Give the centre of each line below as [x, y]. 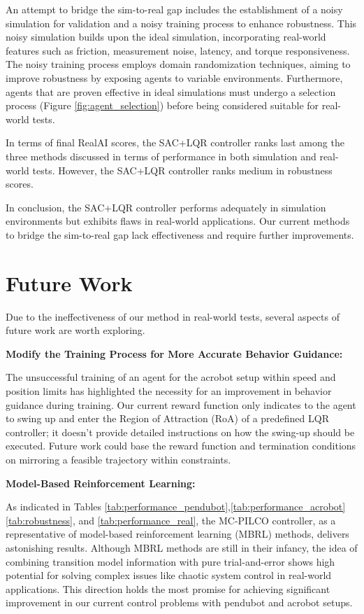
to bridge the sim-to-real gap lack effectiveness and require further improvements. [180, 234]
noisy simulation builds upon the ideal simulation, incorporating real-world [166, 37]
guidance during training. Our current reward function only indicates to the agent [181, 404]
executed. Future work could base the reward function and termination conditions [181, 446]
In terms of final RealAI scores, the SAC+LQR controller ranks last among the [175, 142]
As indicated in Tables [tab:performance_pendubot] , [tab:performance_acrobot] [176, 507]
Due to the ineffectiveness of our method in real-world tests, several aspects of [173, 316]
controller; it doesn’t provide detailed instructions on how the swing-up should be [180, 432]
